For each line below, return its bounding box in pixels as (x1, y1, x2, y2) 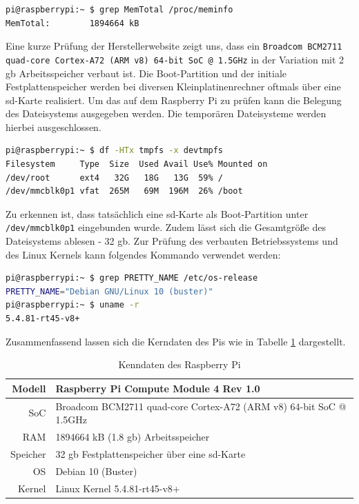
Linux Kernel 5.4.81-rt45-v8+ (55, 481, 180, 495)
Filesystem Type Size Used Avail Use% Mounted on (6, 159, 268, 170)
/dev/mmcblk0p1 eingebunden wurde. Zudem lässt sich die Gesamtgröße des (6, 220, 326, 234)
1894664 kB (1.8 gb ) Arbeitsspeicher (55, 430, 210, 444)
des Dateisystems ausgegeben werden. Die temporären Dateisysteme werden (6, 106, 327, 121)
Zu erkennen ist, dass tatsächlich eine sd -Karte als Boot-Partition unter (6, 206, 309, 221)
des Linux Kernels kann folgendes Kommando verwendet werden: (6, 247, 281, 261)
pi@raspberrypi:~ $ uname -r (6, 300, 139, 310)
